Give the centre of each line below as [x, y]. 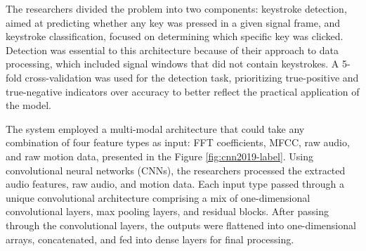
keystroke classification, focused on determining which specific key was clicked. [175, 36]
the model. [28, 105]
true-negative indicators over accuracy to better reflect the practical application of [183, 91]
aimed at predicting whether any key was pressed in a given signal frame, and [173, 22]
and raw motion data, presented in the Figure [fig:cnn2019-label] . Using [160, 156]
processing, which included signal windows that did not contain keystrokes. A [172, 64]
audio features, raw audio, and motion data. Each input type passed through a [175, 184]
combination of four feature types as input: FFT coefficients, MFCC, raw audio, [178, 142]
